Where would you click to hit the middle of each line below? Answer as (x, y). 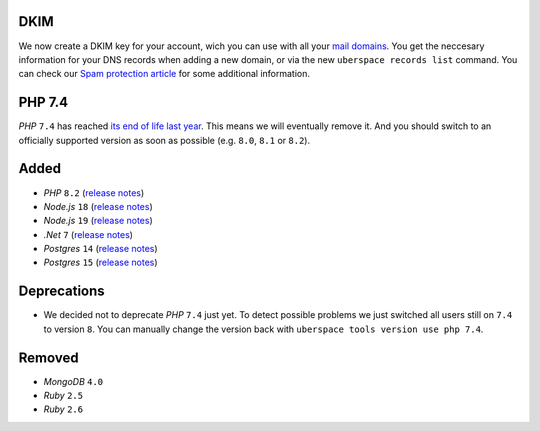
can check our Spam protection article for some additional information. (164, 74)
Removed (48, 357)
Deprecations (61, 291)
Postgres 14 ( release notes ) (101, 249)
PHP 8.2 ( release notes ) (94, 192)
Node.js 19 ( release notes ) (98, 221)
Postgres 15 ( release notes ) (101, 262)
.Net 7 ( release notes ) (88, 234)
